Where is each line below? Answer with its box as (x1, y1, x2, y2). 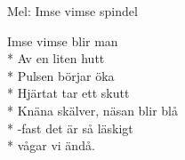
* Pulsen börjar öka (7, 66, 115, 84)
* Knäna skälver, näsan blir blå (7, 100, 178, 119)
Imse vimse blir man (7, 31, 118, 50)
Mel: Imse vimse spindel (7, 2, 138, 20)
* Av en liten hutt (7, 49, 105, 68)
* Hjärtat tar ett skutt (7, 84, 130, 102)
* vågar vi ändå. (7, 136, 95, 155)
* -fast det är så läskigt (7, 118, 133, 137)
